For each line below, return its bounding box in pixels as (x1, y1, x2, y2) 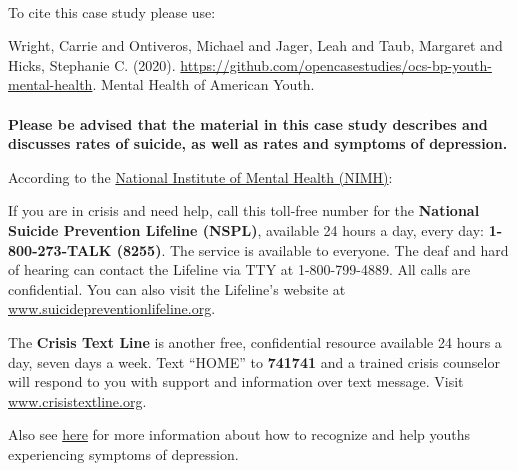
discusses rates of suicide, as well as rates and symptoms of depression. (8, 133, 508, 154)
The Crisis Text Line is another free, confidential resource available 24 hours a (8, 331, 502, 352)
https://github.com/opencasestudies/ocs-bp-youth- (180, 54, 492, 75)
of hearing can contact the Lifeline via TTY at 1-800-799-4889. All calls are (8, 259, 471, 280)
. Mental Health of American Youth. (92, 74, 315, 95)
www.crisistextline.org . (8, 390, 147, 411)
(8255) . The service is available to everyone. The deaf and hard (116, 239, 509, 260)
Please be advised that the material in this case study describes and (8, 113, 488, 134)
